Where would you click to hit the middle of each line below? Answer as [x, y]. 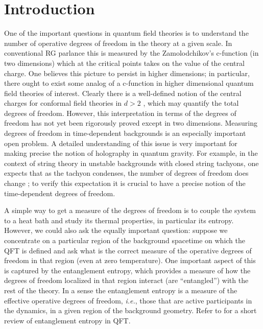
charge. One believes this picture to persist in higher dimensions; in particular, [127, 73]
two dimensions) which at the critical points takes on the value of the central [124, 63]
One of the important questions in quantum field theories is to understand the [126, 33]
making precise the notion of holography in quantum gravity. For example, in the [131, 153]
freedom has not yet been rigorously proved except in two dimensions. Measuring [131, 123]
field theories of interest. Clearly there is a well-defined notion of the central [123, 93]
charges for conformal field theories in [63, 103]
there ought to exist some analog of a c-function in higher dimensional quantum [129, 83]
